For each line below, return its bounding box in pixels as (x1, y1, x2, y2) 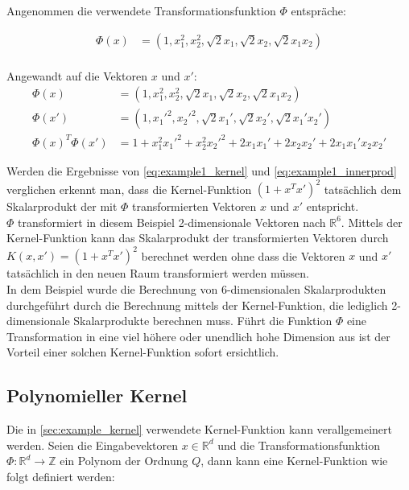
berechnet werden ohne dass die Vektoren (141, 247, 345, 264)
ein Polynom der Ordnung (60, 452, 188, 469)
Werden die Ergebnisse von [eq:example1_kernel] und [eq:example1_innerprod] (6, 163, 397, 179)
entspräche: (291, 2, 346, 19)
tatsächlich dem (324, 180, 402, 197)
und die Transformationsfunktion (217, 436, 381, 453)
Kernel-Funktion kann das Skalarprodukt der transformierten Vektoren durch (6, 229, 389, 246)
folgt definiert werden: (6, 467, 115, 484)
